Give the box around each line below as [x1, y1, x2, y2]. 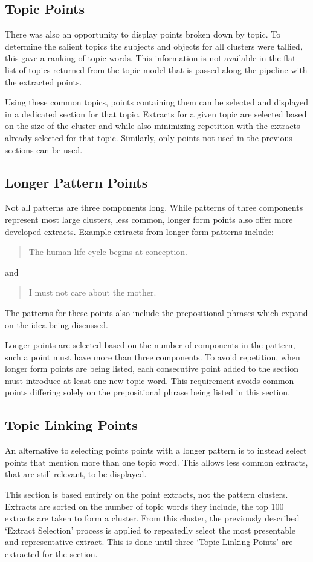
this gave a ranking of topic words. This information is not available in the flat [5, 51, 296, 64]
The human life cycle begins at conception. [28, 245, 187, 258]
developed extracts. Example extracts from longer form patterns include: [5, 225, 274, 237]
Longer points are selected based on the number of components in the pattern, [5, 339, 295, 351]
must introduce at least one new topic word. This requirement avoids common [5, 374, 294, 386]
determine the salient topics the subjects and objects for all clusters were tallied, [5, 39, 303, 52]
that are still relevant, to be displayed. [5, 468, 147, 480]
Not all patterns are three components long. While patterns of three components [5, 201, 303, 214]
